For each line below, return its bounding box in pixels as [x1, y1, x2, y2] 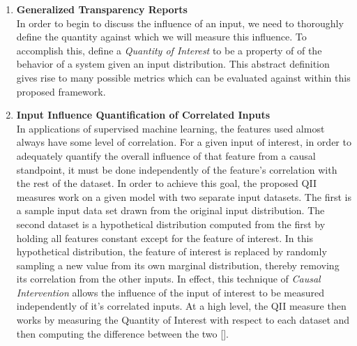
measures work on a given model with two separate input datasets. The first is [16, 189, 351, 204]
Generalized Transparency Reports [16, 2, 188, 16]
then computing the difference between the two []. [16, 326, 229, 340]
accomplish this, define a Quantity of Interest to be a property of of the [16, 43, 322, 57]
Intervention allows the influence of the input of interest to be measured [16, 285, 325, 299]
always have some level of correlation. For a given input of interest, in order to [16, 135, 351, 149]
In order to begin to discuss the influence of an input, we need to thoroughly [16, 15, 344, 30]
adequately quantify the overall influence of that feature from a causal [16, 148, 316, 163]
